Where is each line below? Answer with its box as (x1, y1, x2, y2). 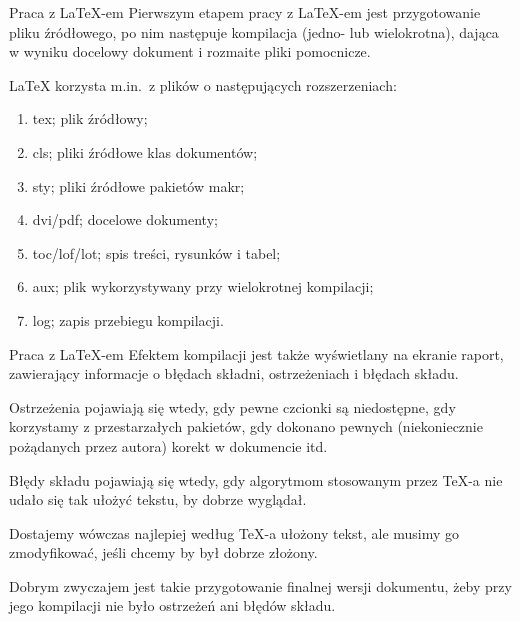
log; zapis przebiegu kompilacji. (32, 309, 224, 330)
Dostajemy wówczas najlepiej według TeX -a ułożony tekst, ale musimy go (9, 522, 460, 543)
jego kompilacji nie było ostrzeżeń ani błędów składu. (9, 595, 336, 616)
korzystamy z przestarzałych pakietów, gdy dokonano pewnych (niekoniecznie (9, 416, 483, 437)
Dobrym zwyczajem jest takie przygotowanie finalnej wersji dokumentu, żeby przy (9, 575, 512, 596)
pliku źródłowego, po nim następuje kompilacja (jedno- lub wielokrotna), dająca (9, 21, 499, 42)
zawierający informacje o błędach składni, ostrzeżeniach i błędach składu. (9, 363, 459, 384)
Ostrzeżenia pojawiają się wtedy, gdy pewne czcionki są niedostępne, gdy (9, 396, 456, 417)
